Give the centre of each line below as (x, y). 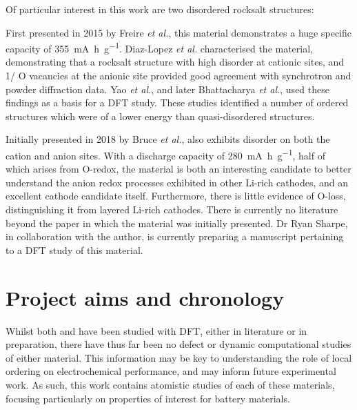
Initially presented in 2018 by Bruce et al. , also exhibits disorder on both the (168, 139)
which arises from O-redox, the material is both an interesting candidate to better (178, 169)
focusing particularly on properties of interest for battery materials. (148, 398)
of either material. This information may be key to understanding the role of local (179, 357)
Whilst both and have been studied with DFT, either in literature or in (156, 330)
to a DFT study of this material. (74, 250)
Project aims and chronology (145, 297)
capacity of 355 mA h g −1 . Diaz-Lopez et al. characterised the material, (159, 47)
